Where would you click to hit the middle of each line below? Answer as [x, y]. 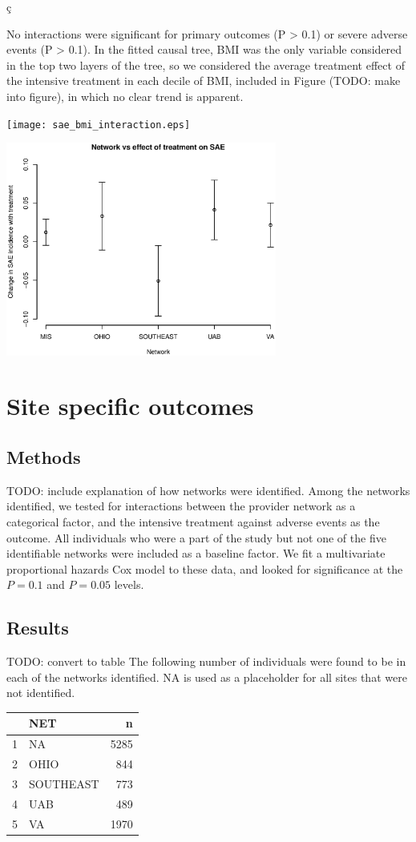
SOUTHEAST [64, 784]
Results [38, 628]
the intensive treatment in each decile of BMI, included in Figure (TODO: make [204, 81]
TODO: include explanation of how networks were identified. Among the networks [208, 490]
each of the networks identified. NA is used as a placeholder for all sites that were [207, 677]
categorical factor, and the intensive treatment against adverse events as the [193, 522]
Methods [44, 457]
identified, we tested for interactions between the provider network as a [181, 506]
